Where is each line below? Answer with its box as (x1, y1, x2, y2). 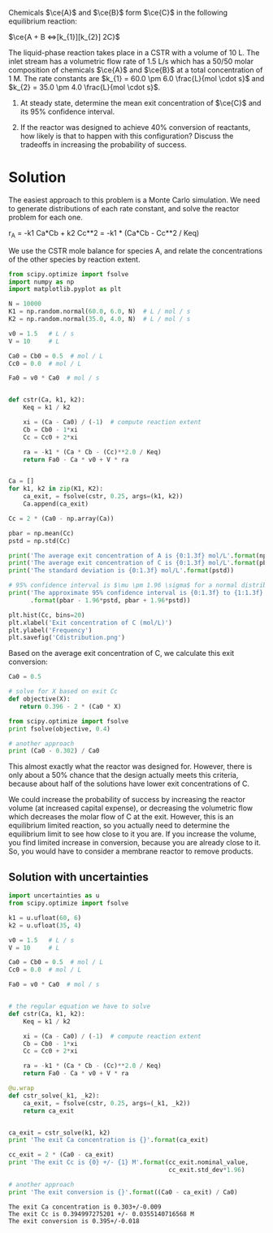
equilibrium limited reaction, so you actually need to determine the (8, 821, 230, 831)
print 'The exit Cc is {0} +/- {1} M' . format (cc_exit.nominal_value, (8, 1158, 249, 1166)
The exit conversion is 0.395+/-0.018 (8, 1217, 140, 1225)
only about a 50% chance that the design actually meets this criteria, (8, 771, 239, 780)
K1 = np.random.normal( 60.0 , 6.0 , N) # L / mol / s (8, 307, 191, 316)
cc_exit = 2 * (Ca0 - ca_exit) (8, 1151, 115, 1159)
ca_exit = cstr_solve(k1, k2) (8, 1128, 111, 1137)
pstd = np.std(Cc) (8, 536, 71, 545)
